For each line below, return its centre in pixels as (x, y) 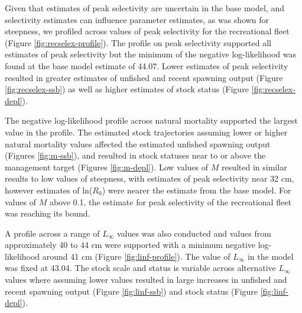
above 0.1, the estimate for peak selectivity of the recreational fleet (170, 201)
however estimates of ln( (49, 190)
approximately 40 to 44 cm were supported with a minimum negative (130, 245)
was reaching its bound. (48, 213)
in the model (270, 256)
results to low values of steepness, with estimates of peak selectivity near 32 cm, (150, 178)
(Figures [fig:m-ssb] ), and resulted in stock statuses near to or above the (135, 155)
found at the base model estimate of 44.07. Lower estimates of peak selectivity (147, 65)
